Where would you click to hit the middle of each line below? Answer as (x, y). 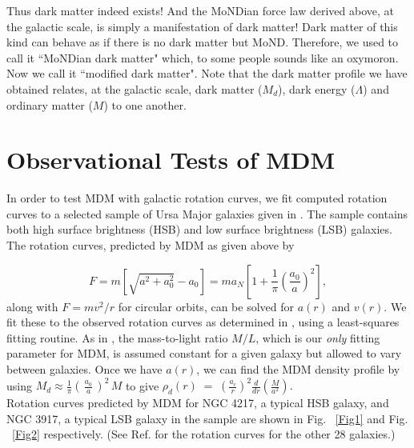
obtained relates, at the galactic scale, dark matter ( (135, 88)
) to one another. (145, 104)
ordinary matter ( (50, 104)
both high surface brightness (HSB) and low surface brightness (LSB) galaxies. (199, 229)
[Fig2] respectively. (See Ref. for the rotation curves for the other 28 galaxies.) (204, 434)
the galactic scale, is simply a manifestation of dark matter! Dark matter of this (202, 26)
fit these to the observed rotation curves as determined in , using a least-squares (203, 322)
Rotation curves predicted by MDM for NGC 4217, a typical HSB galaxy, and (198, 403)
